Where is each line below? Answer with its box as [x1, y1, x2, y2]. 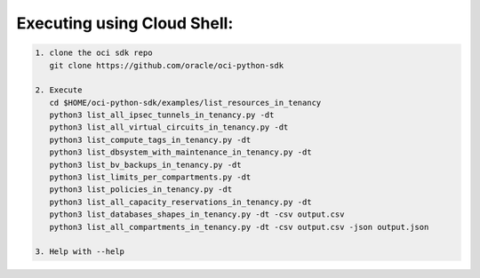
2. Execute [35, 85, 83, 95]
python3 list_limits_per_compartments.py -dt [49, 172, 252, 182]
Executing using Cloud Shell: [16, 13, 234, 33]
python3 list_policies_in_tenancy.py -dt [49, 185, 233, 195]
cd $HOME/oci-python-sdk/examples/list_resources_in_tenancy [49, 98, 322, 107]
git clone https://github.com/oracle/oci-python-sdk [49, 60, 284, 70]
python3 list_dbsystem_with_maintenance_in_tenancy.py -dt [49, 147, 312, 157]
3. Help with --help [35, 247, 124, 257]
